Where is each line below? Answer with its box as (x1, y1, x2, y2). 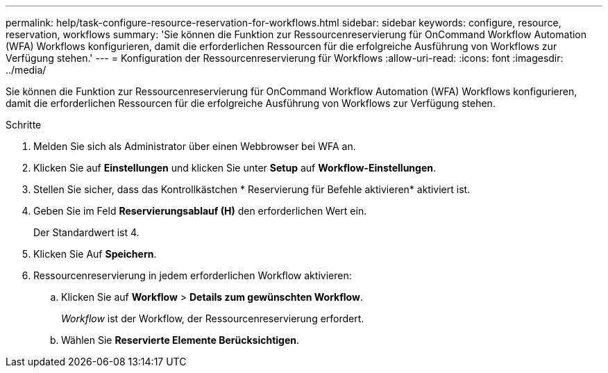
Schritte (6, 119, 42, 131)
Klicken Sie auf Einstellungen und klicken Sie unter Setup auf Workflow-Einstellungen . (33, 162, 437, 174)
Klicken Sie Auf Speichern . (33, 248, 157, 260)
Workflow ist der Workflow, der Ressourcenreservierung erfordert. (61, 313, 364, 324)
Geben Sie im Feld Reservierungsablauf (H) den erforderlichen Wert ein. (33, 205, 367, 217)
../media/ (6, 64, 47, 76)
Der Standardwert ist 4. (33, 226, 140, 238)
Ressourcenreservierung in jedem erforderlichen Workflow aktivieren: (33, 270, 352, 281)
